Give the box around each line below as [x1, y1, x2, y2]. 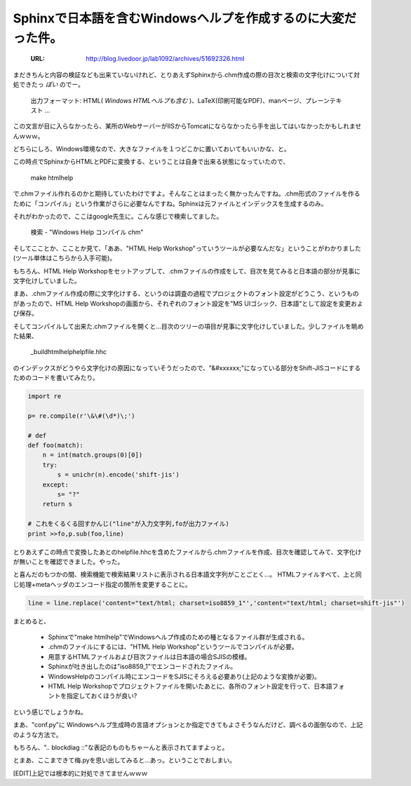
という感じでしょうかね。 [13, 707, 87, 716]
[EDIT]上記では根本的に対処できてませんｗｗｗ [13, 768, 148, 778]
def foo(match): [27, 442, 84, 449]
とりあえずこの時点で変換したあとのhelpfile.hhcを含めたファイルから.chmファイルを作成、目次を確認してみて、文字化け [13, 548, 362, 556]
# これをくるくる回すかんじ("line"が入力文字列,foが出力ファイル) [27, 520, 229, 528]
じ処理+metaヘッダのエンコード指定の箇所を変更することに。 [13, 580, 192, 588]
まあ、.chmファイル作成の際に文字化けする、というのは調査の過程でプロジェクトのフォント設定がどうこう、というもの [13, 290, 359, 298]
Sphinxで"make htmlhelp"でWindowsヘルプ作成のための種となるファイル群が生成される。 [48, 633, 309, 642]
